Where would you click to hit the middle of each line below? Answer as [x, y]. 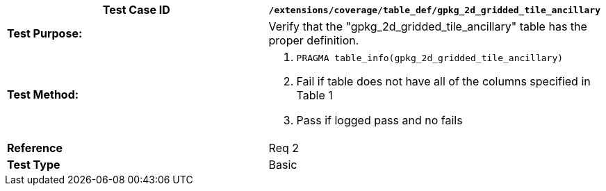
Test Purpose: [45, 33]
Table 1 [314, 95]
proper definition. [314, 40]
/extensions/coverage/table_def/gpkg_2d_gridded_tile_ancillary [434, 10]
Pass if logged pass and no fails [379, 120]
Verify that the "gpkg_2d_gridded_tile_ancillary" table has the [428, 26]
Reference [35, 148]
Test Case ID [136, 10]
